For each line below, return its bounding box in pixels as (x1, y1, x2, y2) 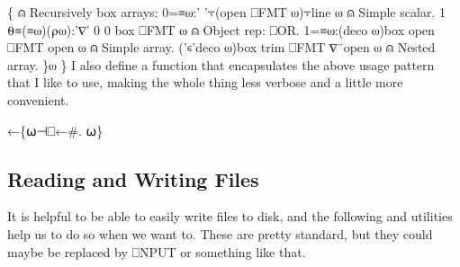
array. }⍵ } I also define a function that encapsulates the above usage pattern (7, 55, 435, 74)
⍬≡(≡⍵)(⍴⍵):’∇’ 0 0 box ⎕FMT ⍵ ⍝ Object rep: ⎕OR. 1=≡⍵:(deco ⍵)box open (7, 20, 435, 39)
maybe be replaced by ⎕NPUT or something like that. (7, 242, 306, 261)
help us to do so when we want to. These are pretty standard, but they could (7, 224, 433, 243)
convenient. (7, 90, 69, 109)
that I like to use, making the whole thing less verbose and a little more (7, 73, 403, 92)
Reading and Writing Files (7, 165, 259, 192)
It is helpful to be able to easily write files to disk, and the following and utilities (7, 207, 453, 226)
